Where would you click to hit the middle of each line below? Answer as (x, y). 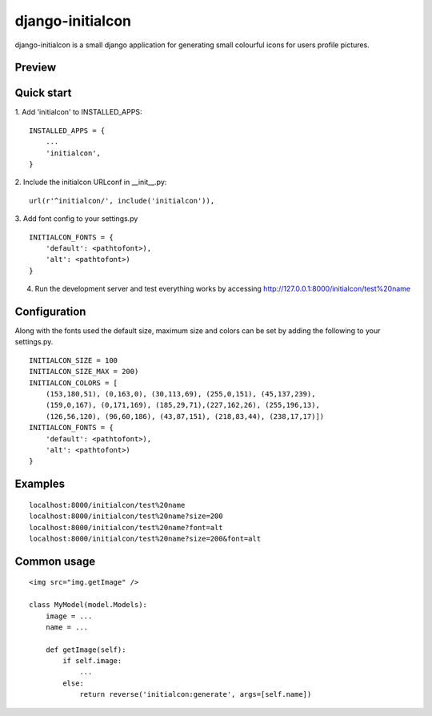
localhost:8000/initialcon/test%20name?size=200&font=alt (145, 538)
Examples (40, 484)
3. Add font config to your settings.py (76, 219)
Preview (36, 68)
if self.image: (92, 661)
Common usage (55, 561)
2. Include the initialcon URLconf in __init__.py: (91, 182)
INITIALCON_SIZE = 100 (74, 360)
